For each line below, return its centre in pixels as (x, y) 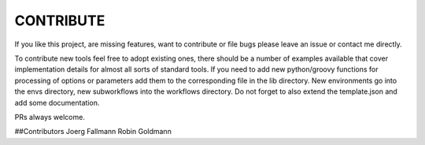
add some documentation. (57, 102)
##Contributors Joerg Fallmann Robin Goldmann (93, 132)
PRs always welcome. (50, 117)
